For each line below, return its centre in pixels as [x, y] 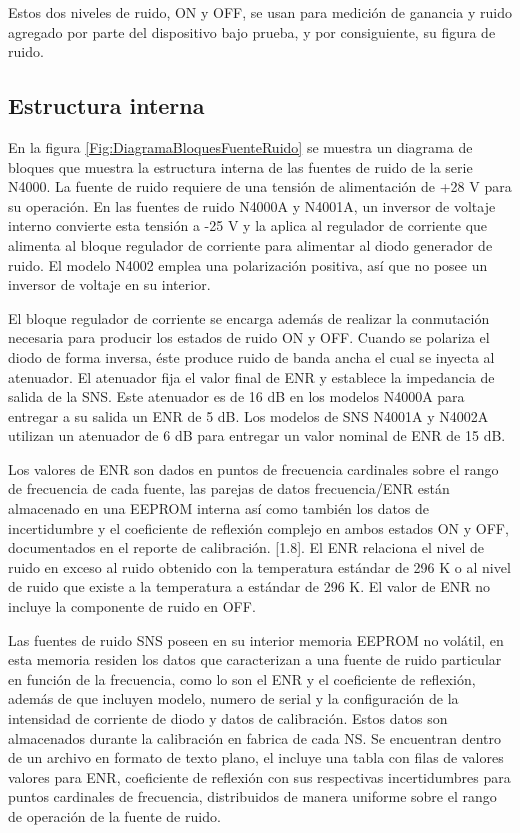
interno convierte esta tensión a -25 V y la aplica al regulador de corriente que [248, 225]
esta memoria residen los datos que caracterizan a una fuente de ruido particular [255, 659]
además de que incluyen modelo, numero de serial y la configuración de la [233, 698]
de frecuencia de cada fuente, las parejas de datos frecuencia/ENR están [229, 488]
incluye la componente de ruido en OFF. [132, 606]
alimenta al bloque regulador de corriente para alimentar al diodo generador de [250, 244]
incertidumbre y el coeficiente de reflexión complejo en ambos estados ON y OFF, [258, 527]
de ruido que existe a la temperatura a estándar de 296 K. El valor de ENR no [249, 586]
